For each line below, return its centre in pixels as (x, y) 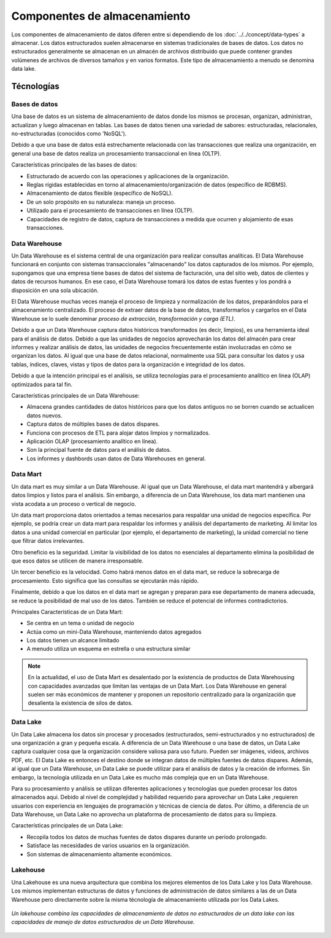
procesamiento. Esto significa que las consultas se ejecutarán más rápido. (105, 580)
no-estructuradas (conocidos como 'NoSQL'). (69, 134)
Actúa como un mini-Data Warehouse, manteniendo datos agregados (114, 632)
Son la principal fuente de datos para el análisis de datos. (99, 450)
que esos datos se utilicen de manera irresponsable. (78, 561)
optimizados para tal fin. (42, 384)
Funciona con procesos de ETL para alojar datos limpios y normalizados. (118, 433)
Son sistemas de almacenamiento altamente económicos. (99, 854)
